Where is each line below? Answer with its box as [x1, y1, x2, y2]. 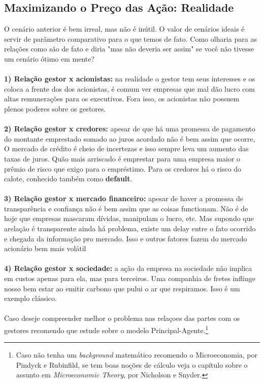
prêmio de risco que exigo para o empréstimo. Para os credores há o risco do [4, 163, 242, 174]
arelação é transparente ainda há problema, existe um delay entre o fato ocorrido [4, 223, 256, 234]
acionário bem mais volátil [4, 243, 86, 254]
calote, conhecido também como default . [4, 173, 133, 184]
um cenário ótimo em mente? [4, 53, 95, 64]
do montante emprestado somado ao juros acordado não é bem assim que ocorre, [4, 133, 255, 144]
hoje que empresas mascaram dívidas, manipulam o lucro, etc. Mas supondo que [4, 213, 254, 224]
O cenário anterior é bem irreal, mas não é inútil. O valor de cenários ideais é [4, 23, 245, 34]
